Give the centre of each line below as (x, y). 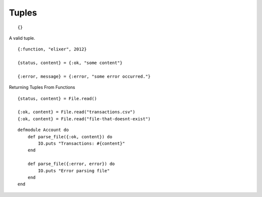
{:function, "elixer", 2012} (52, 49)
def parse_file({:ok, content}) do (70, 137)
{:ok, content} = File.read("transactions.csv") (76, 112)
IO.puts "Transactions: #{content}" (82, 144)
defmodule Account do (43, 130)
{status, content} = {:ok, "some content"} (70, 63)
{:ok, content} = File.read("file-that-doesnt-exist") (84, 119)
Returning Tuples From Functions (42, 87)
